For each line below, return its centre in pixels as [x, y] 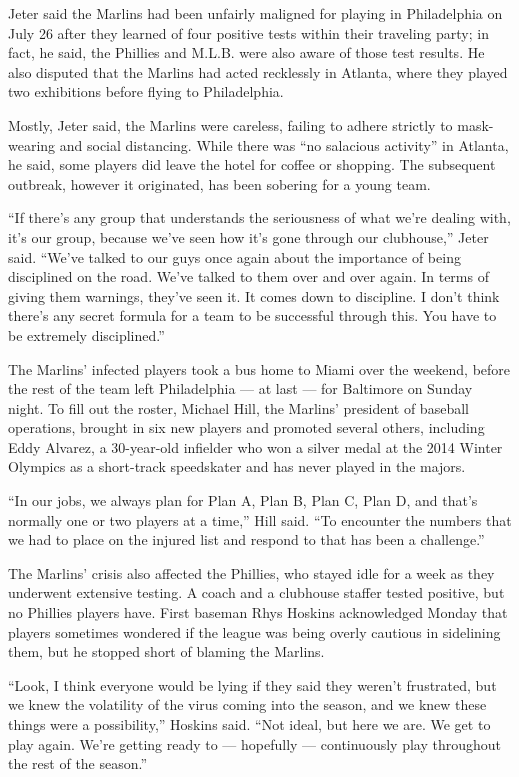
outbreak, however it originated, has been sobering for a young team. [219, 183]
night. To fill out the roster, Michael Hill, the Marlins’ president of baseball [238, 407]
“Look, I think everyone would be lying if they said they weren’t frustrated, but [252, 684]
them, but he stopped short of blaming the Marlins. [166, 651]
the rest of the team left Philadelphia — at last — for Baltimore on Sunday [240, 388]
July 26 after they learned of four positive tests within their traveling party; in [248, 32]
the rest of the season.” [78, 763]
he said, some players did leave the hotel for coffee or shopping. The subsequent [252, 164]
